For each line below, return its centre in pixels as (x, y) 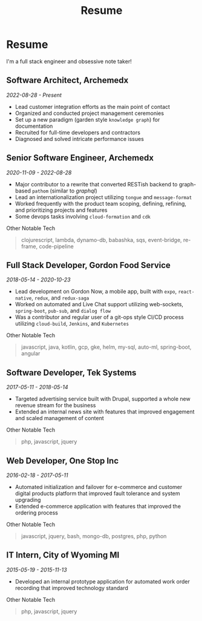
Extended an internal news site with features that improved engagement (105, 412)
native (23, 298)
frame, (29, 246)
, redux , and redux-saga (60, 298)
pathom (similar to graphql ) (65, 191)
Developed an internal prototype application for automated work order (103, 581)
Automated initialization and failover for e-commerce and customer (99, 487)
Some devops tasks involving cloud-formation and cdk (83, 216)
